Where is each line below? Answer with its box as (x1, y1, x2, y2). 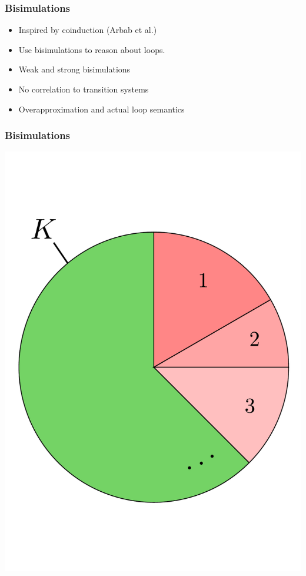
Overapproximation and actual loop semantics (18, 102, 185, 115)
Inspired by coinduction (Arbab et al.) (18, 24, 157, 36)
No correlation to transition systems (18, 83, 149, 95)
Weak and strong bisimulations (18, 63, 131, 75)
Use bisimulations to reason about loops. (18, 43, 165, 55)
